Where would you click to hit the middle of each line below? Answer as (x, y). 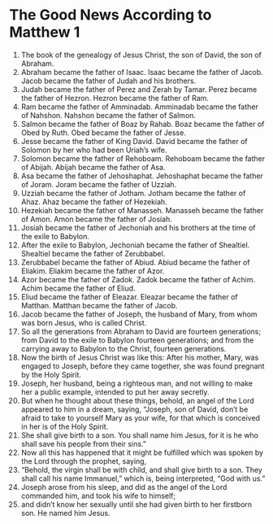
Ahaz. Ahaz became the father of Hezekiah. (94, 202)
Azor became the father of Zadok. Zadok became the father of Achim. (138, 279)
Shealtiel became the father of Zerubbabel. (93, 253)
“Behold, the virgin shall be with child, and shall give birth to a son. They (141, 469)
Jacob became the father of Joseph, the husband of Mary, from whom (139, 314)
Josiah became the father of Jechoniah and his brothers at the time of (138, 227)
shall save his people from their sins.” (84, 443)
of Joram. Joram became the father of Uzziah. (99, 184)
